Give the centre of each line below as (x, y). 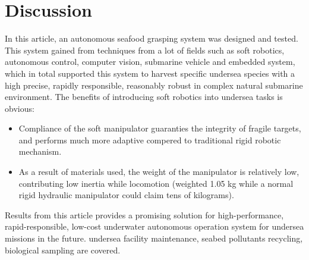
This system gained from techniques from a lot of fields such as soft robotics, (145, 50)
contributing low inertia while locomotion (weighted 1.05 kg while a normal (156, 183)
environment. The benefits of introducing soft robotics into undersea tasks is (144, 97)
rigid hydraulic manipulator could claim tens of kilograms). (126, 195)
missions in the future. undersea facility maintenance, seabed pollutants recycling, (154, 238)
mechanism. (40, 151)
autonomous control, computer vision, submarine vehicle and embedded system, (150, 62)
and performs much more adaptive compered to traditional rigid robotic (150, 140)
